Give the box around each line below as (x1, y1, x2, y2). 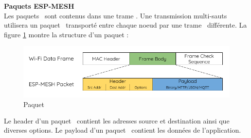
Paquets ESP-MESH (4, 1, 74, 11)
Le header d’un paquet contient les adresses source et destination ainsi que (4, 115, 230, 125)
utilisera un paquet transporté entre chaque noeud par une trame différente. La (4, 20, 247, 30)
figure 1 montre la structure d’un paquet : (4, 29, 129, 39)
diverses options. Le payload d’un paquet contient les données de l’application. (4, 125, 241, 135)
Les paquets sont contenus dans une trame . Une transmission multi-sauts (4, 10, 227, 20)
